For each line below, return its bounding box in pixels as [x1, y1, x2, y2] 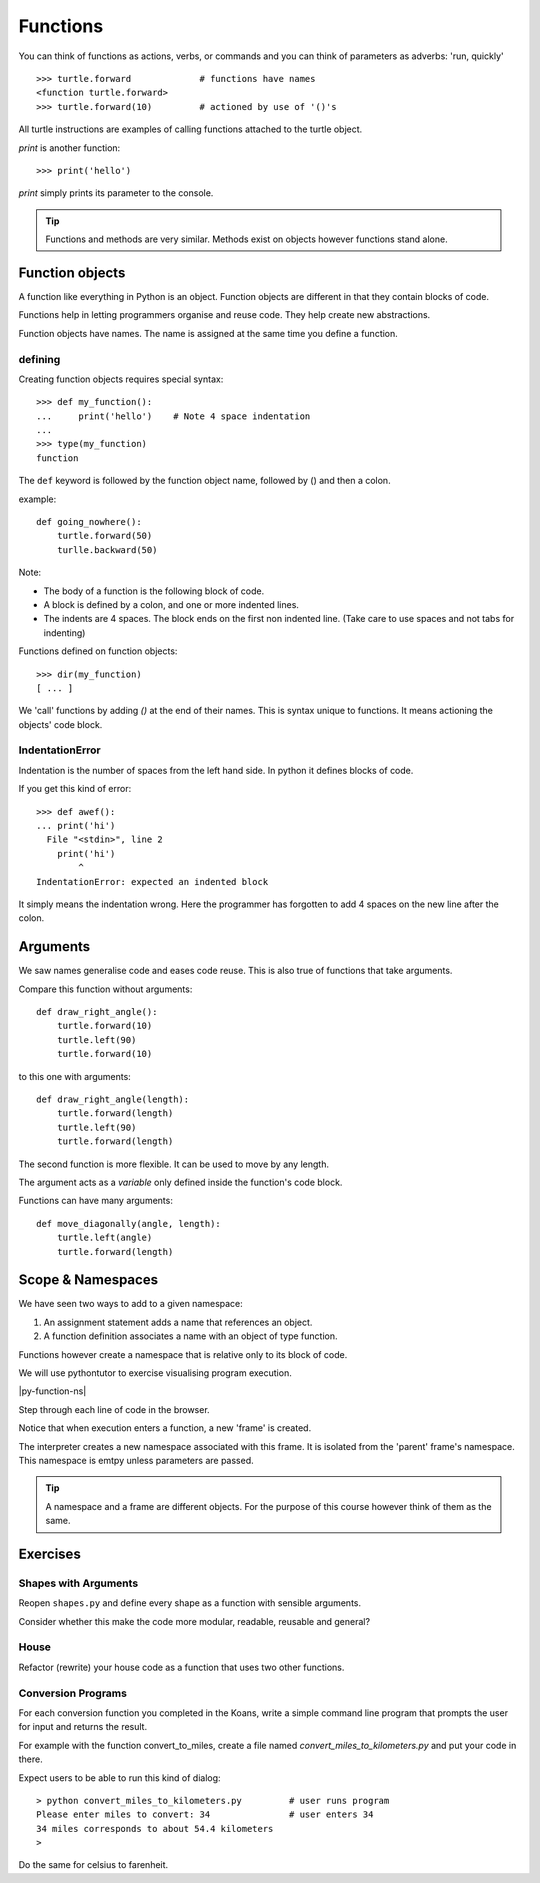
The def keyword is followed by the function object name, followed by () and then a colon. [18, 475, 391, 487]
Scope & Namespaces [18, 1271, 159, 1289]
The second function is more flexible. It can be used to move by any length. [18, 1158, 330, 1170]
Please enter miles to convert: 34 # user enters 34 [36, 1809, 374, 1820]
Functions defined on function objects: [18, 645, 178, 657]
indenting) [43, 626, 86, 639]
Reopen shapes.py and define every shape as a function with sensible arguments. [18, 1597, 362, 1609]
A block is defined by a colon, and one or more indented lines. [43, 598, 300, 610]
